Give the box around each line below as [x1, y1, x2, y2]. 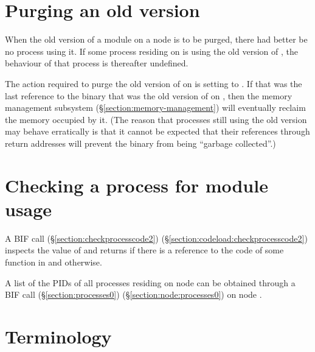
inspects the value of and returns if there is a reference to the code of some [5, 244, 284, 256]
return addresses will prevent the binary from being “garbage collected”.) [5, 136, 276, 149]
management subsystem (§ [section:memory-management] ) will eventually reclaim [5, 101, 306, 114]
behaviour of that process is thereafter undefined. [5, 57, 189, 69]
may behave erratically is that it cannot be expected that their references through [5, 125, 310, 138]
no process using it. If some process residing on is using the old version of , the [5, 44, 298, 57]
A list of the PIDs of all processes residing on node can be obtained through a [5, 276, 296, 289]
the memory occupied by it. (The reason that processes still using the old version [5, 113, 307, 125]
